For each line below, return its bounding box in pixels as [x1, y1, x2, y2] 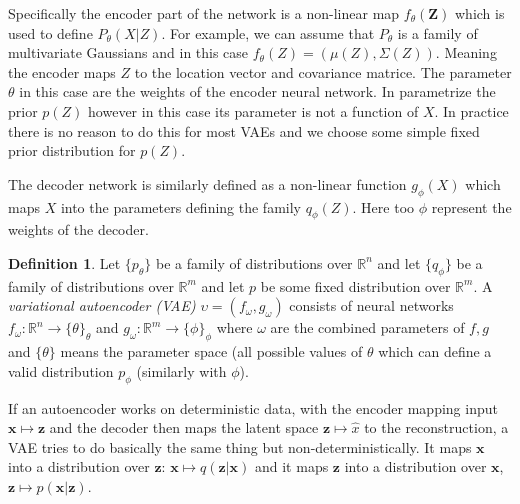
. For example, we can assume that [161, 22, 375, 43]
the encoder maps [8, 61, 116, 82]
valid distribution [8, 360, 114, 381]
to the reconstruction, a [364, 417, 509, 438]
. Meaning [435, 42, 497, 63]
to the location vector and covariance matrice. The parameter [134, 61, 512, 82]
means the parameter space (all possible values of [60, 341, 363, 362]
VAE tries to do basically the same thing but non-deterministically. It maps [8, 436, 472, 457]
